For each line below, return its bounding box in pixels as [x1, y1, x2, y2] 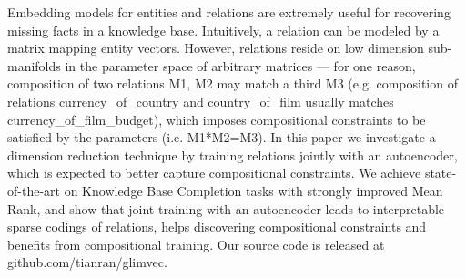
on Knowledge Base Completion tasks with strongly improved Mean [64, 180, 443, 200]
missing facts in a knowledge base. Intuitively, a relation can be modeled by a [7, 20, 440, 39]
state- [424, 163, 457, 182]
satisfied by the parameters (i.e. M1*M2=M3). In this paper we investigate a [7, 128, 436, 147]
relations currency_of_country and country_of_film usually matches [7, 91, 394, 110]
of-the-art [7, 180, 60, 200]
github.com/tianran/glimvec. [7, 252, 167, 272]
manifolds [7, 56, 61, 75]
